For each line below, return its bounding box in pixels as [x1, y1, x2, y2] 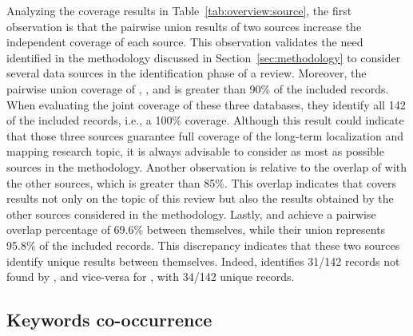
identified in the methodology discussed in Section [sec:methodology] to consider [6, 49, 401, 65]
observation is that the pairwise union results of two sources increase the [6, 18, 362, 34]
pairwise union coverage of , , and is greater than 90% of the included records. [6, 80, 389, 97]
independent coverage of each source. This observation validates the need [6, 34, 363, 50]
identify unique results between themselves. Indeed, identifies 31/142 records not [6, 252, 400, 269]
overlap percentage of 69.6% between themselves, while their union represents [6, 221, 386, 238]
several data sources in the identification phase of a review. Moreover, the [6, 65, 367, 81]
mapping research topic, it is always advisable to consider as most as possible [6, 143, 384, 160]
